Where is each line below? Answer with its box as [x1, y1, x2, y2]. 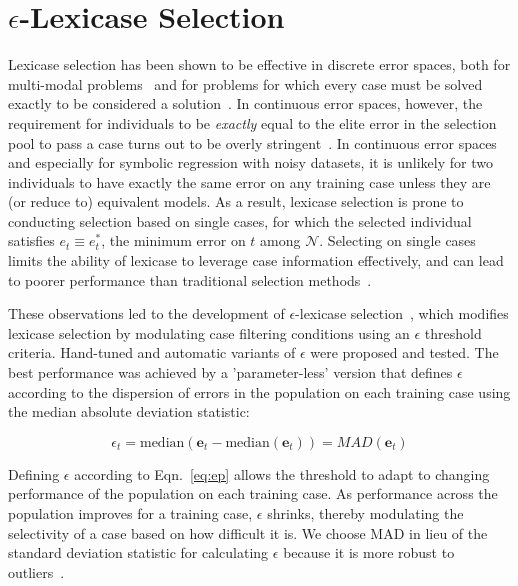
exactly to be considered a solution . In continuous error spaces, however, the [8, 93, 483, 114]
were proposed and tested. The [310, 342, 499, 363]
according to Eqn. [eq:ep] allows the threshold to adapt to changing [74, 463, 490, 484]
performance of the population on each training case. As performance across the [8, 483, 498, 504]
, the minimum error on [101, 230, 246, 251]
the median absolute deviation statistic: [8, 401, 250, 422]
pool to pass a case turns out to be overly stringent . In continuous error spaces [8, 132, 497, 153]
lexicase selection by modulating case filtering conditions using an [8, 322, 410, 343]
